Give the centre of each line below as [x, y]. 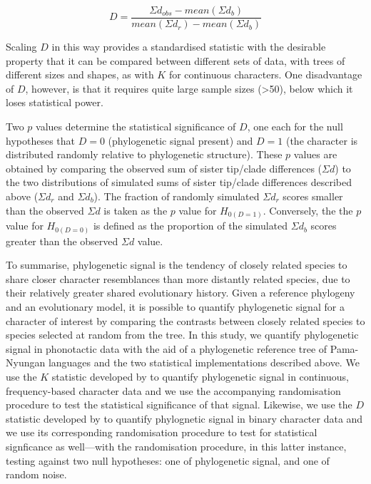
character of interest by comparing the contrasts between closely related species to [185, 320]
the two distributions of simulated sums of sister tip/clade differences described [179, 182]
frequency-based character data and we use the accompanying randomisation [173, 390]
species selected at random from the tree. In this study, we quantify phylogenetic [182, 335]
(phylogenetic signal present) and [181, 140]
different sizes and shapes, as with [80, 74]
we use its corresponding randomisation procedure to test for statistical [162, 432]
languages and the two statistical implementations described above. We [204, 362]
